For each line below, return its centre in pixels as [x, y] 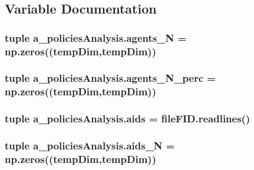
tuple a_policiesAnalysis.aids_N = [90, 146]
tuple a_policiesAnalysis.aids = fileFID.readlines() [128, 119]
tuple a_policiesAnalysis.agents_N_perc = [110, 78]
